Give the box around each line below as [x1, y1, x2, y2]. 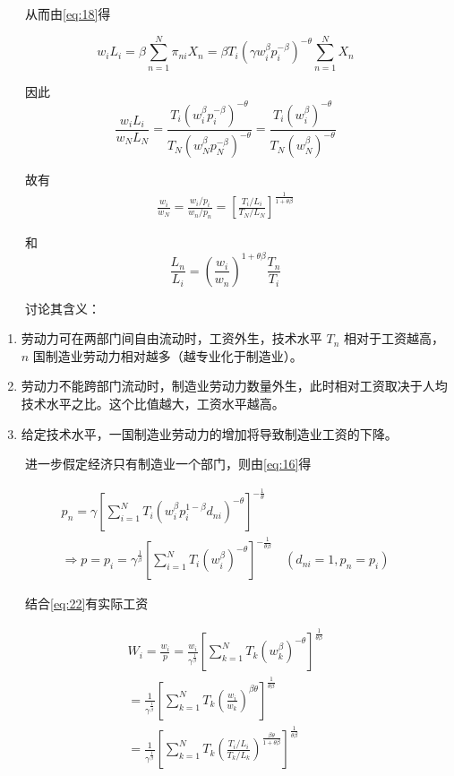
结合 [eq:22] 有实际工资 [24, 594, 149, 613]
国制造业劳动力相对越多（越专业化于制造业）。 [32, 346, 303, 365]
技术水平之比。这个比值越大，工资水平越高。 [21, 393, 285, 412]
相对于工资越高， [343, 329, 444, 348]
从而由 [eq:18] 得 [24, 4, 111, 22]
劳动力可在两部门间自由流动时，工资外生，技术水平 [21, 329, 322, 348]
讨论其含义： [24, 298, 100, 317]
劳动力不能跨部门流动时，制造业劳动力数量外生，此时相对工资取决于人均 [21, 376, 448, 395]
